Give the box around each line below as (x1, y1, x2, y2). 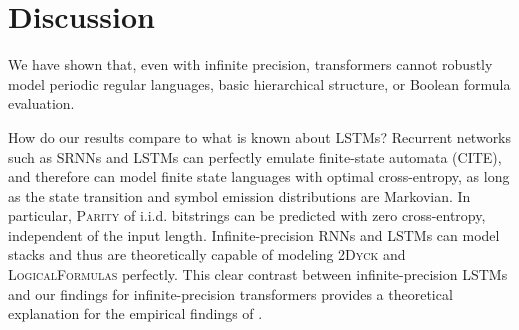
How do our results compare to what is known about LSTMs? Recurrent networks (8, 126, 512, 147)
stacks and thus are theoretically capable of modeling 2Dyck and (8, 244, 406, 265)
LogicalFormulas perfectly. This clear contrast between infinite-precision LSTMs (8, 264, 508, 285)
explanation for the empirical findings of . (8, 303, 263, 324)
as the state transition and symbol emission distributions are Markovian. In (8, 185, 471, 206)
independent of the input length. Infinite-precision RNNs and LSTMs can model (8, 224, 500, 245)
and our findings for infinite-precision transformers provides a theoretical (8, 283, 453, 304)
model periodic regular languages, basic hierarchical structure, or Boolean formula (8, 73, 511, 94)
